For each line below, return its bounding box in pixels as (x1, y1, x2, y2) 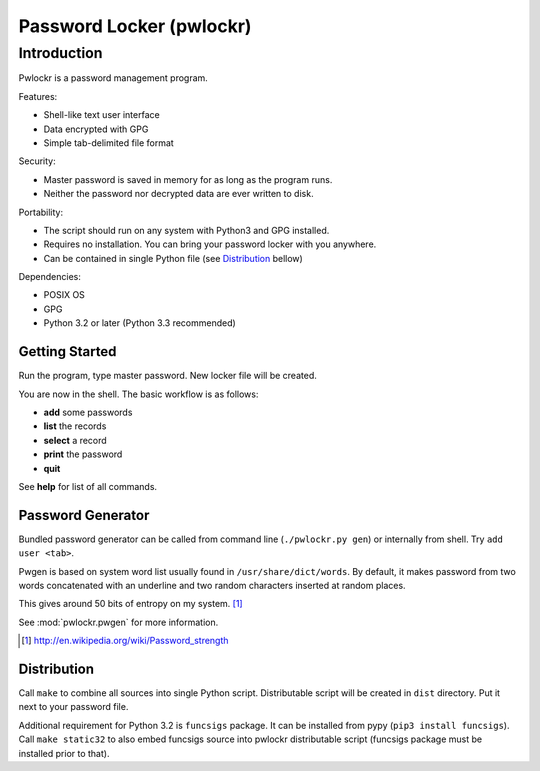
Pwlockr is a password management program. (18, 72, 209, 84)
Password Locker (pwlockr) (18, 15, 252, 37)
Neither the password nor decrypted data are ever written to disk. (43, 188, 314, 200)
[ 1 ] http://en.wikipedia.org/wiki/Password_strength (21, 635, 229, 647)
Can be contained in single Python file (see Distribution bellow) (43, 252, 304, 264)
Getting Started (18, 343, 117, 360)
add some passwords (43, 406, 133, 418)
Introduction (18, 44, 103, 62)
